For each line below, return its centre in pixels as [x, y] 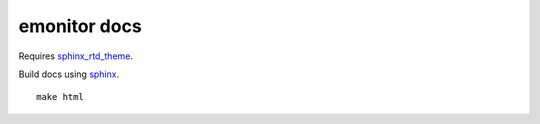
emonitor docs [80, 26]
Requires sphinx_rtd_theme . [76, 56]
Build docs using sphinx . [69, 74]
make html [60, 97]
